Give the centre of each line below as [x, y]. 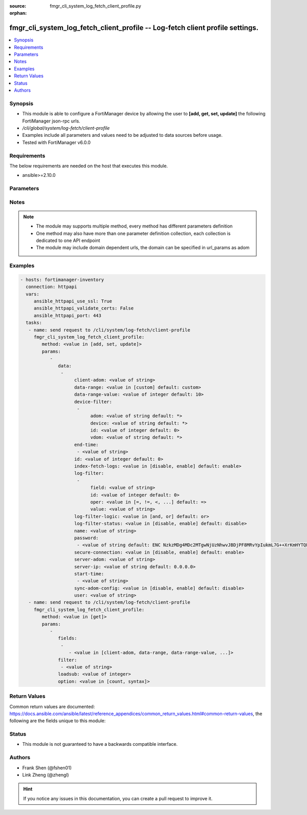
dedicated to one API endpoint [68, 240]
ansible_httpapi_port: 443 [68, 315]
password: [87, 538]
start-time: [89, 574]
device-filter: [93, 402]
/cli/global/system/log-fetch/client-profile [66, 128]
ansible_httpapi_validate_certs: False [84, 308]
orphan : [18, 13]
